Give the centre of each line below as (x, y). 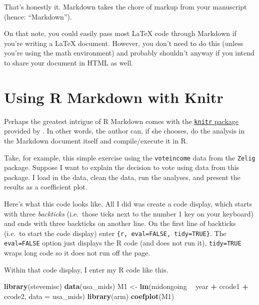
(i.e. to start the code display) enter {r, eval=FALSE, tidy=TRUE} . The (115, 233)
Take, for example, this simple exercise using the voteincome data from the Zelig (130, 157)
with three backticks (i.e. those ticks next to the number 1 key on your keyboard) (129, 213)
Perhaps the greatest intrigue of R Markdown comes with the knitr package (121, 121)
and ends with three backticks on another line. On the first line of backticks (120, 223)
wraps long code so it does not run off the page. (77, 253)
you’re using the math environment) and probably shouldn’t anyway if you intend (129, 53)
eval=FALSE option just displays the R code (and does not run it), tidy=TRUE (123, 243)
